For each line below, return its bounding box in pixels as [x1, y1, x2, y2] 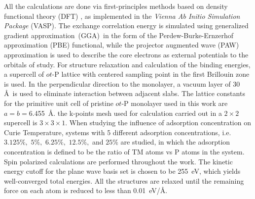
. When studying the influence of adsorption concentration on [65, 117, 251, 128]
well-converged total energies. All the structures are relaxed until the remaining [4, 175, 244, 186]
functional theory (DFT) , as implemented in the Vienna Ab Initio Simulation [4, 10, 240, 21]
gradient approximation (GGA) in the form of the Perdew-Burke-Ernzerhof [4, 30, 234, 40]
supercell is [4, 117, 37, 128]
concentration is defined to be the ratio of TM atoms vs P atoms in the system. [4, 146, 245, 156]
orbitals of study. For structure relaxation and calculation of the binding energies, [4, 59, 251, 69]
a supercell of [4, 69, 44, 79]
